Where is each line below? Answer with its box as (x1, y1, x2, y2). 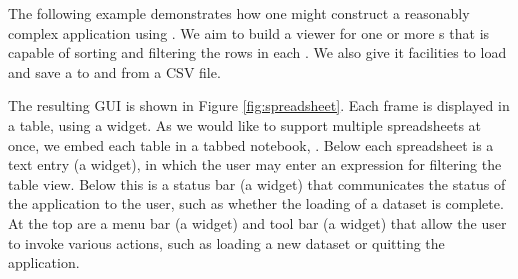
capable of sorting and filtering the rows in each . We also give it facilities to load (8, 42, 507, 63)
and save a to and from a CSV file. (8, 61, 221, 82)
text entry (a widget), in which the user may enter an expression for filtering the (8, 154, 502, 175)
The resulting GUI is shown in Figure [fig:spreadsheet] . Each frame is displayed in (8, 95, 510, 116)
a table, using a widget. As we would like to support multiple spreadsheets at (8, 114, 482, 135)
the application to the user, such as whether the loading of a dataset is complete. (8, 193, 504, 214)
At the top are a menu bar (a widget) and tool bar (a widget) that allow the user (8, 212, 507, 233)
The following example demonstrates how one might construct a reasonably (8, 3, 470, 23)
